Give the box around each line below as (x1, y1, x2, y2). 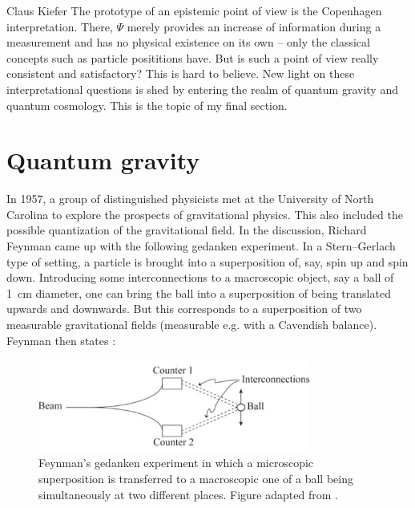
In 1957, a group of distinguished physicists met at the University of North (6, 190, 374, 207)
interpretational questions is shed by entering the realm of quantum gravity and (6, 80, 398, 97)
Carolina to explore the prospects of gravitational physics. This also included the (6, 205, 403, 222)
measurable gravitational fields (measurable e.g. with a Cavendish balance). (6, 316, 377, 333)
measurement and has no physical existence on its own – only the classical (6, 34, 370, 51)
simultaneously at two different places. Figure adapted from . (38, 486, 338, 502)
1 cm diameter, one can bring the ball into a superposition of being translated (6, 284, 391, 301)
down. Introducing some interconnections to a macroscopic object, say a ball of (6, 269, 394, 286)
